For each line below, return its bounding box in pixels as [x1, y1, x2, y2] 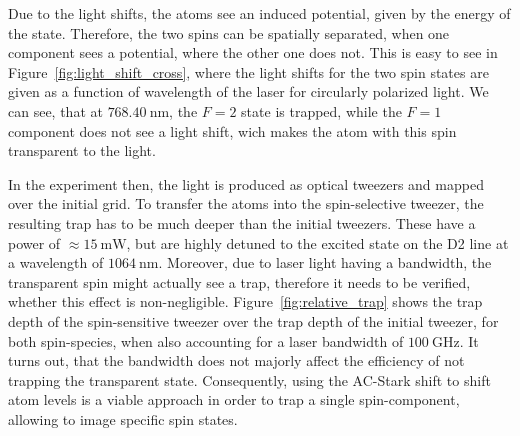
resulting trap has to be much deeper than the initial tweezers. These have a [8, 212, 476, 233]
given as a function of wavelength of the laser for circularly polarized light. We [8, 81, 489, 102]
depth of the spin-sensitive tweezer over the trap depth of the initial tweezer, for [8, 310, 499, 331]
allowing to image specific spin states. [8, 408, 238, 429]
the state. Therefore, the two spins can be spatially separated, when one [8, 22, 450, 43]
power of [8, 232, 61, 253]
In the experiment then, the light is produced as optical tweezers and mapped [8, 173, 484, 194]
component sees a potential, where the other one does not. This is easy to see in [8, 42, 498, 63]
